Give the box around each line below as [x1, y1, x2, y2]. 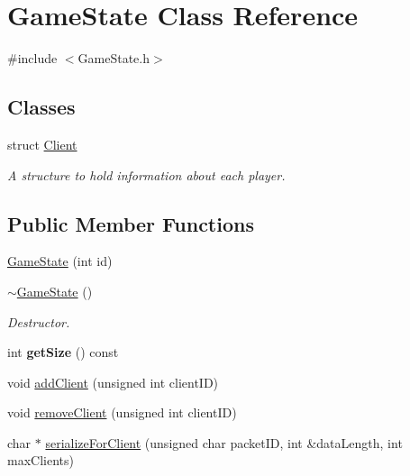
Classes [7, 93, 76, 121]
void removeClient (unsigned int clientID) [7, 403, 237, 422]
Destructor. [7, 312, 70, 331]
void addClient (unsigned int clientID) [7, 372, 219, 391]
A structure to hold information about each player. [7, 165, 286, 184]
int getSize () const [7, 343, 119, 362]
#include [7, 49, 58, 68]
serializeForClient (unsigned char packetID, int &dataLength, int [45, 433, 403, 452]
